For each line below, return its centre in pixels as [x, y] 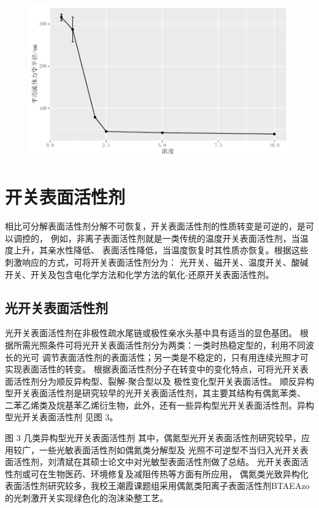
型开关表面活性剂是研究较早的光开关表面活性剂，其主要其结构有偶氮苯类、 [155, 393]
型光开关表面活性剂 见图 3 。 [62, 417]
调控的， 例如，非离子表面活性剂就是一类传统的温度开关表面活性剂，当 [156, 238]
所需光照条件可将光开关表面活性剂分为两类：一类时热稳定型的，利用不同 [159, 344]
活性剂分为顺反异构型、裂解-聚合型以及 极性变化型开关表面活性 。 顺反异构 [163, 381]
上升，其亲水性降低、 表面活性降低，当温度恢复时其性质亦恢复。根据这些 [161, 250]
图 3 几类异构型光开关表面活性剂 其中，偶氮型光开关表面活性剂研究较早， [153, 438]
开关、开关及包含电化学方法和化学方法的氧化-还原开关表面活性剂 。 [140, 274]
